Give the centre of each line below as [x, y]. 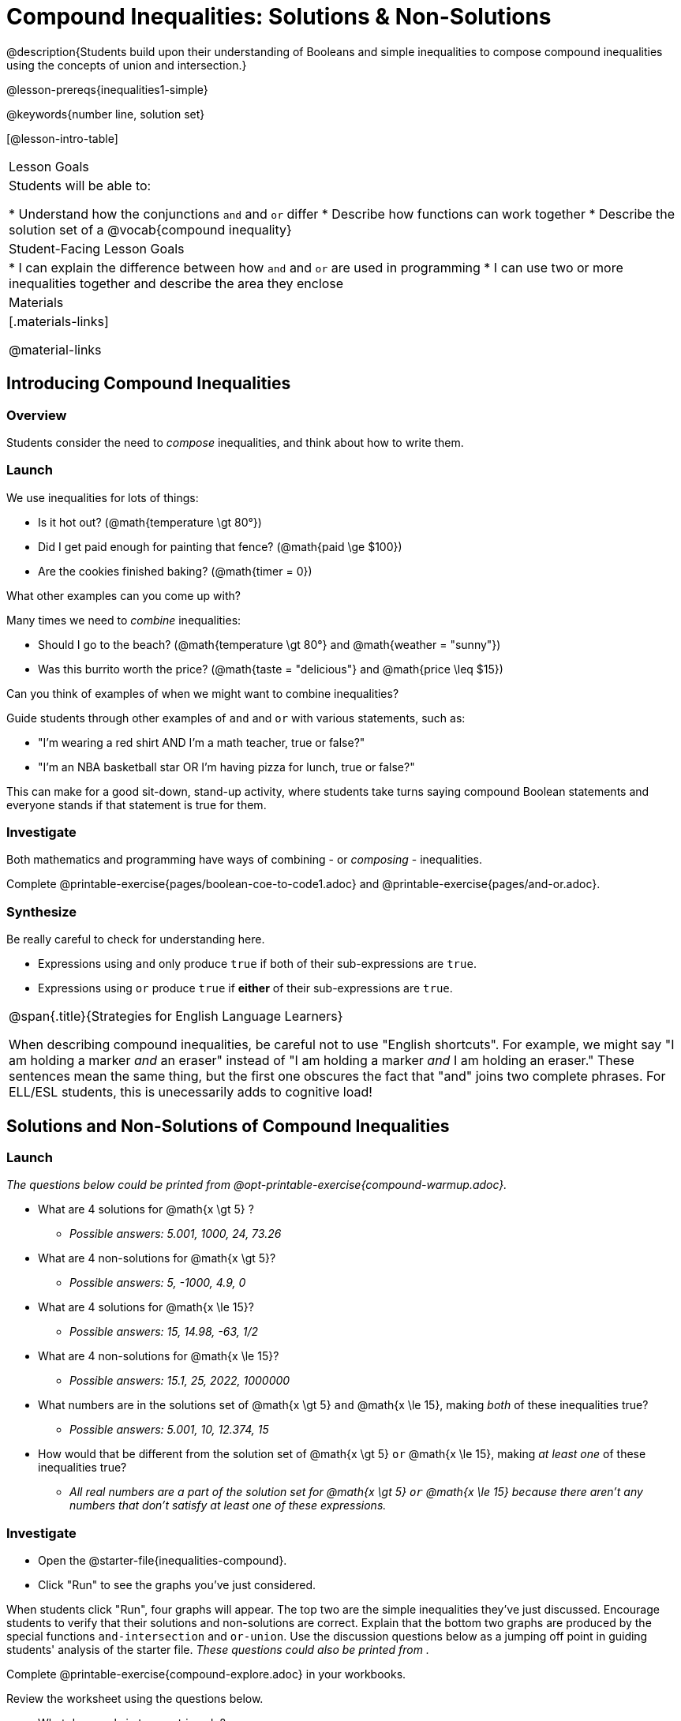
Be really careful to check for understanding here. [136, 939]
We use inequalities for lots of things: [103, 497]
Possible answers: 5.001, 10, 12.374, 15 [169, 1430]
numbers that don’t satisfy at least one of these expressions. [228, 1505]
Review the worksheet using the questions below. [135, 1699]
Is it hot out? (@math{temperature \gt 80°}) [150, 522]
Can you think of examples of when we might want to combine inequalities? [203, 693]
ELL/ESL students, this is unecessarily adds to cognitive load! [191, 1092]
